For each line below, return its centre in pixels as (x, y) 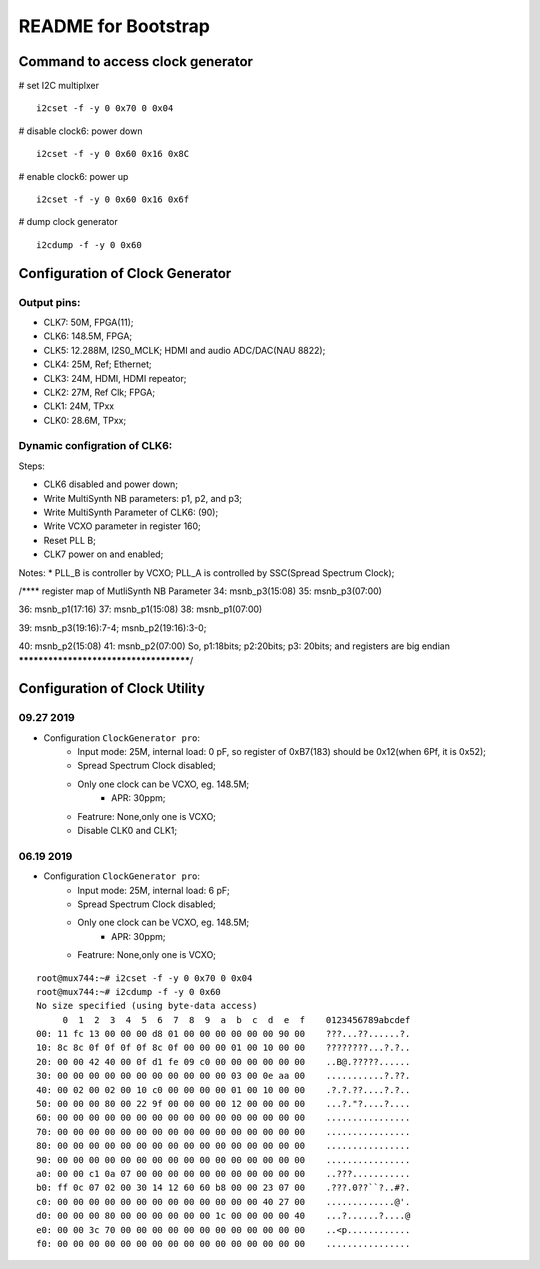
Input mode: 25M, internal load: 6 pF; (153, 890)
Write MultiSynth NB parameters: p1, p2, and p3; (143, 498)
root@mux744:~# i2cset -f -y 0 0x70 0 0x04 (144, 978)
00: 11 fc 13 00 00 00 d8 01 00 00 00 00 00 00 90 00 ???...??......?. (223, 1034)
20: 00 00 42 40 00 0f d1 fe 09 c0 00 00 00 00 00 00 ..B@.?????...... (223, 1061)
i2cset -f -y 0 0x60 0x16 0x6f (113, 199)
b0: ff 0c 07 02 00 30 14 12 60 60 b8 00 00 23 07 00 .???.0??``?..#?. (223, 1188)
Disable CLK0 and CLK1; (127, 831)
